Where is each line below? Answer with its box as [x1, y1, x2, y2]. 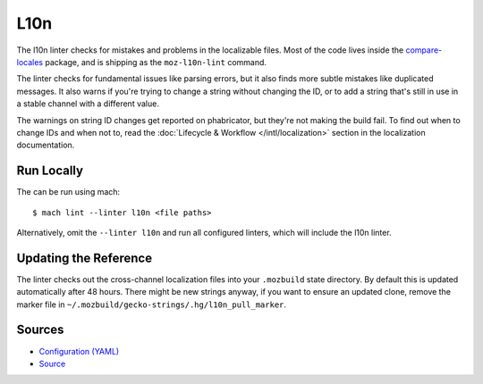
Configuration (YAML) [38, 346, 120, 356]
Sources [16, 322, 64, 338]
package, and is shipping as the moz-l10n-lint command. [45, 56, 267, 67]
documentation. [16, 139, 75, 151]
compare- [405, 45, 443, 55]
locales [16, 56, 44, 67]
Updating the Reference [16, 250, 152, 265]
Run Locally [16, 163, 84, 179]
